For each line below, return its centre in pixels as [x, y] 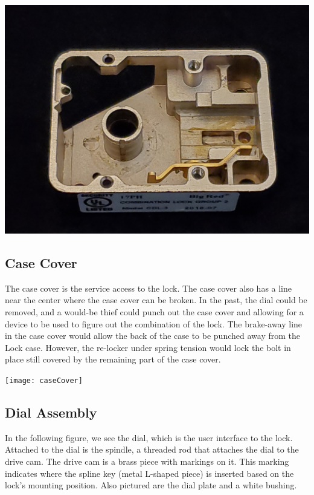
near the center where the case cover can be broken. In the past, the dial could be [156, 300]
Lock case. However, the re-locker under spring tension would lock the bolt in [148, 347]
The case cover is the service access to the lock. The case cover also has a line [149, 288]
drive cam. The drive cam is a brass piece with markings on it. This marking [147, 461]
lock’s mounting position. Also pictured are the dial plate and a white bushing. [151, 485]
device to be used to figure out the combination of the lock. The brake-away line [154, 323]
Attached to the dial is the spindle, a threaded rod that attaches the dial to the [152, 449]
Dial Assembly [51, 412]
